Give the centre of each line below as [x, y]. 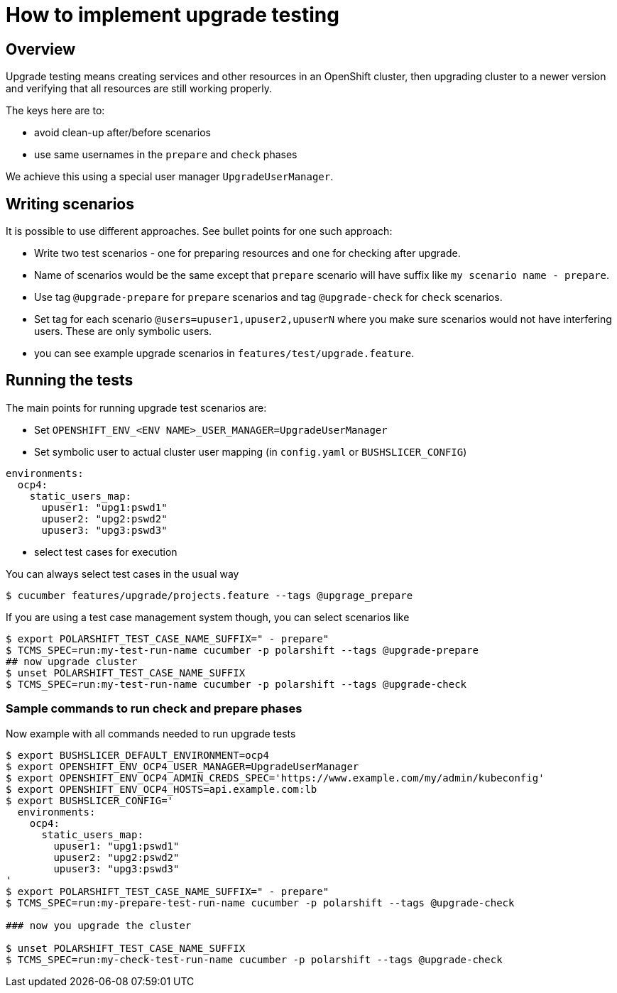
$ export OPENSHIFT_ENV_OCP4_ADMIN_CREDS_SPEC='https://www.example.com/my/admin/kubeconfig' [275, 778]
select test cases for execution [106, 552]
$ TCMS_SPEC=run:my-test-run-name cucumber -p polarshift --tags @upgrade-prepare [242, 650]
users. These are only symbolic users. [123, 331]
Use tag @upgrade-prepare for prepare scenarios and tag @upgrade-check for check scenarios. [268, 297]
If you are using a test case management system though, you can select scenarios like [208, 617]
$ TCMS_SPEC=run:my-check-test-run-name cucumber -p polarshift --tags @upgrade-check [254, 959]
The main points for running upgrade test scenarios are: [136, 407]
